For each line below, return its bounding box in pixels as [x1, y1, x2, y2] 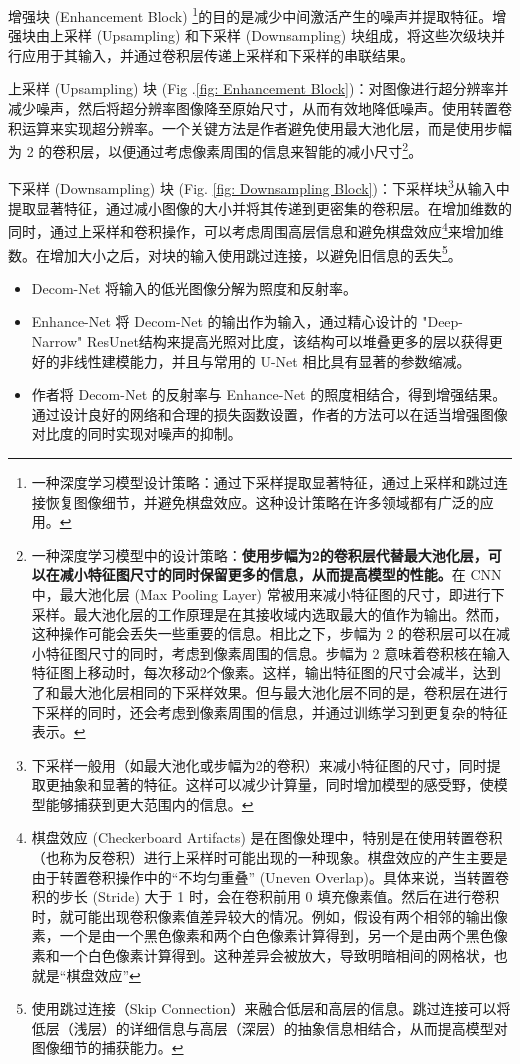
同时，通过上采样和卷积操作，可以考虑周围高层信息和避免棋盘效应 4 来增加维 [8, 218, 504, 241]
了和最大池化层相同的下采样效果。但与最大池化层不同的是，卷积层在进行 [31, 681, 508, 702]
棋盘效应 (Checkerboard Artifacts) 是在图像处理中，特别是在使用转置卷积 [31, 827, 503, 848]
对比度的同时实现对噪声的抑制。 [31, 423, 242, 444]
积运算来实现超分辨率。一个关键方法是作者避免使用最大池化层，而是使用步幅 [8, 117, 512, 138]
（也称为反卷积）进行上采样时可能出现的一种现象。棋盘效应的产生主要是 [31, 847, 508, 868]
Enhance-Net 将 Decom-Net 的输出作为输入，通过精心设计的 [31, 311, 418, 332]
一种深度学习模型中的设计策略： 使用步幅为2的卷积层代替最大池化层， [31, 544, 488, 565]
